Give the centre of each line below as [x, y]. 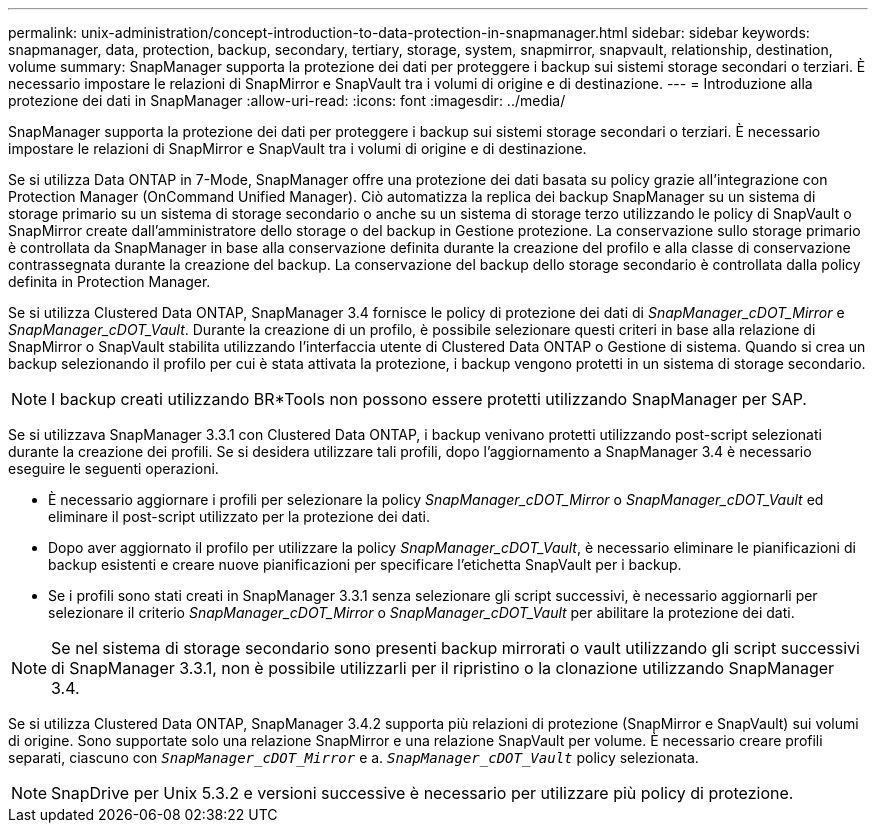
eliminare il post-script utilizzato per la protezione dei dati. [239, 516]
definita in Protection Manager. [109, 281]
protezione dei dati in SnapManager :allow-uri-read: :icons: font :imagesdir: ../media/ [287, 100]
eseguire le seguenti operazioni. [113, 468]
